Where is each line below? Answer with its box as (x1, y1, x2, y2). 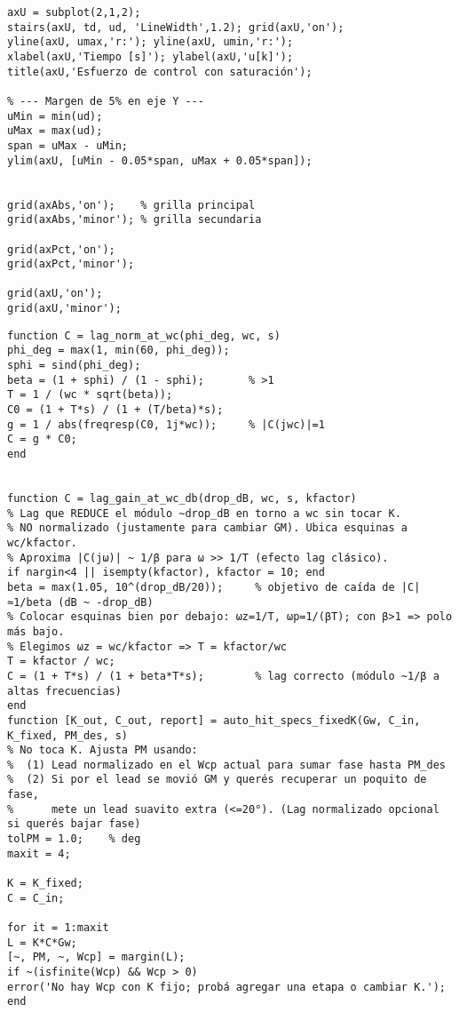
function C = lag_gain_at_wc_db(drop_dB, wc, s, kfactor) (7, 492, 357, 505)
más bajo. (7, 625, 65, 638)
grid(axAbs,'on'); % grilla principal (7, 198, 256, 211)
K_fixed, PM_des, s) (7, 729, 129, 742)
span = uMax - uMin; (7, 139, 129, 152)
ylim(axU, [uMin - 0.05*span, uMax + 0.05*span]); (7, 154, 313, 167)
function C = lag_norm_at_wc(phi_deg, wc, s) (7, 329, 281, 342)
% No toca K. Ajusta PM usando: (7, 744, 198, 757)
